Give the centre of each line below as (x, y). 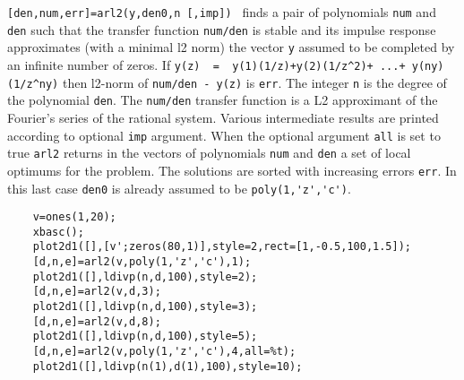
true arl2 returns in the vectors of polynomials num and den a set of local (209, 153)
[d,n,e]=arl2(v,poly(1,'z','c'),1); (142, 262)
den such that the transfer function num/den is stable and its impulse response (222, 29)
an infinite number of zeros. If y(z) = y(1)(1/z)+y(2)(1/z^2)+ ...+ (206, 64)
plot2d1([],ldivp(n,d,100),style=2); (145, 276)
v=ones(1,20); (74, 217)
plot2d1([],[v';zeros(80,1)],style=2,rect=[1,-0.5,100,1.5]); (222, 247)
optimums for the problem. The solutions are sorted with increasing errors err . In (232, 170)
